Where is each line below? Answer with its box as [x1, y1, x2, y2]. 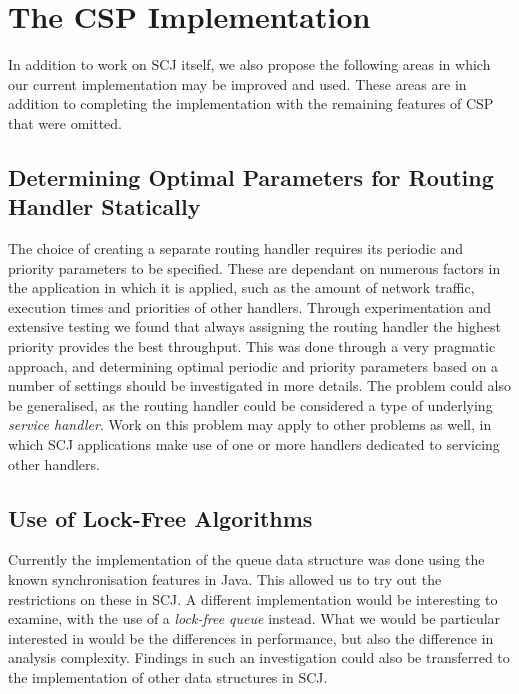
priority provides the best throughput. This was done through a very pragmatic [8, 336, 496, 357]
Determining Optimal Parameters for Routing [8, 161, 494, 192]
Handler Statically [8, 191, 201, 222]
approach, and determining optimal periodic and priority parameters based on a [8, 355, 499, 376]
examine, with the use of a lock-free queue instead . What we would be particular [8, 608, 501, 629]
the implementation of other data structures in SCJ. [8, 666, 328, 687]
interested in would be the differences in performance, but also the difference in [8, 627, 494, 648]
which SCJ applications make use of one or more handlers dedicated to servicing [8, 434, 500, 455]
